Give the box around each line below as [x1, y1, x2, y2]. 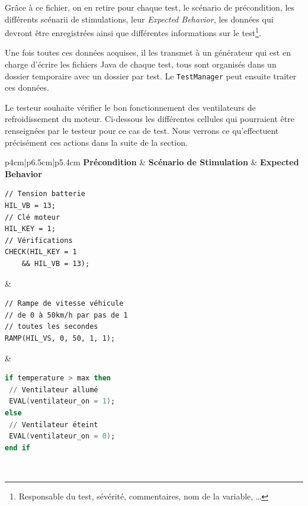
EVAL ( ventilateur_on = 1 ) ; [9, 397, 115, 406]
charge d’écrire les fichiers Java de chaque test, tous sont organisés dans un [5, 58, 277, 71]
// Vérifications [5, 236, 73, 245]
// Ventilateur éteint [9, 420, 98, 429]
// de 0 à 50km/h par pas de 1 [5, 310, 128, 319]
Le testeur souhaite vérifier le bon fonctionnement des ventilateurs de [5, 101, 256, 113]
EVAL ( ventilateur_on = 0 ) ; [9, 432, 115, 441]
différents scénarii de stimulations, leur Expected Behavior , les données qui [5, 12, 274, 25]
